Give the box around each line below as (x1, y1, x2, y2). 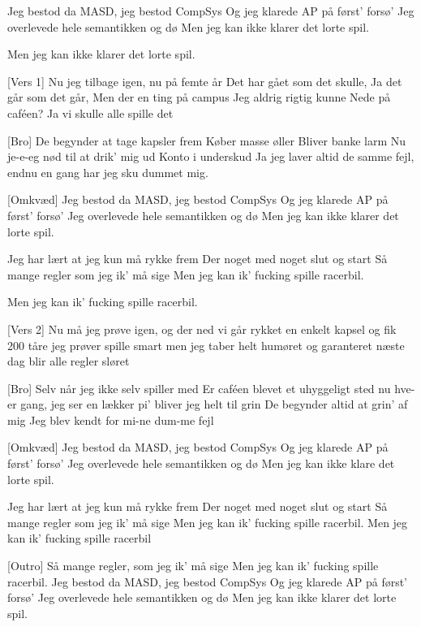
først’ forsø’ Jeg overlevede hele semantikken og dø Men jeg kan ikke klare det (7, 455, 395, 472)
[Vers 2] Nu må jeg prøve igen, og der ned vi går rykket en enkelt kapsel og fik (7, 320, 397, 337)
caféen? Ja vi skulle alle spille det (7, 104, 174, 121)
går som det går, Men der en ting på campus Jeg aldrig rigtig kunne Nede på (7, 89, 391, 106)
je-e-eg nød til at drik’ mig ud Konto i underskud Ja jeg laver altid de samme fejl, (7, 148, 415, 165)
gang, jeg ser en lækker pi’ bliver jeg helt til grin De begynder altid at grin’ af (20, 396, 408, 413)
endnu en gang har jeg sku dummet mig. (7, 163, 208, 180)
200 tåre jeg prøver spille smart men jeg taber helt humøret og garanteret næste (7, 336, 405, 353)
